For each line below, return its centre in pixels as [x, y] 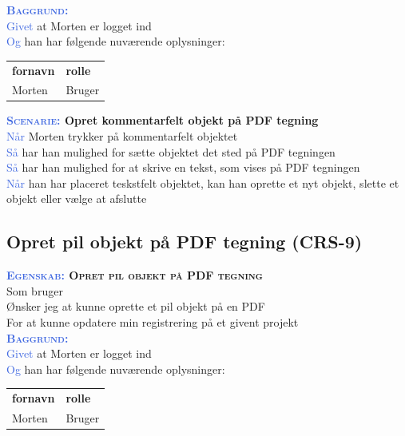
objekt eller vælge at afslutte [77, 198]
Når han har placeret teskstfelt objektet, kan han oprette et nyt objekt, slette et [203, 182]
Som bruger [35, 290]
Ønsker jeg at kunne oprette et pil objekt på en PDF [136, 306]
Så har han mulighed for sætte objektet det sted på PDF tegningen [171, 151]
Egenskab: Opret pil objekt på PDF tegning [135, 275]
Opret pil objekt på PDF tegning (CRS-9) [185, 242]
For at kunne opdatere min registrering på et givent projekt [153, 322]
